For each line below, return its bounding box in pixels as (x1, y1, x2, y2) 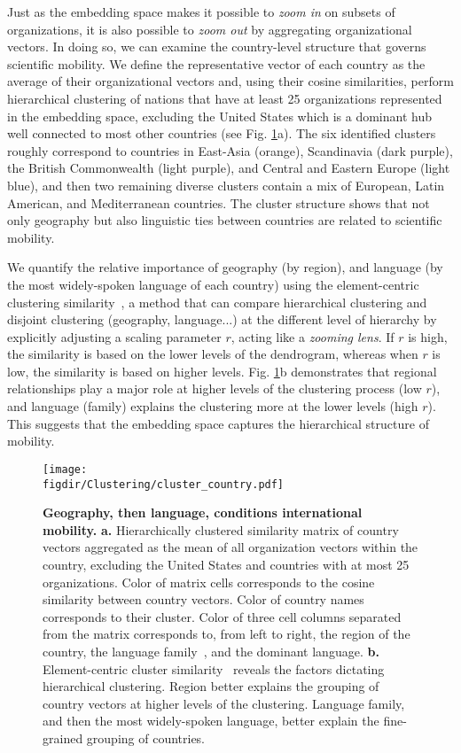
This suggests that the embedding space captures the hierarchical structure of (7, 414, 429, 432)
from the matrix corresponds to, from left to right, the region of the (43, 625, 410, 643)
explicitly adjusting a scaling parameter (7, 327, 222, 345)
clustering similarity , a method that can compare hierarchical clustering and (7, 292, 427, 311)
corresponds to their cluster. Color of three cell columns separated (43, 607, 402, 625)
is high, (408, 327, 448, 345)
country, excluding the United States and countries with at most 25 (43, 555, 410, 573)
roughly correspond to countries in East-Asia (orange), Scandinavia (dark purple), (7, 141, 453, 159)
